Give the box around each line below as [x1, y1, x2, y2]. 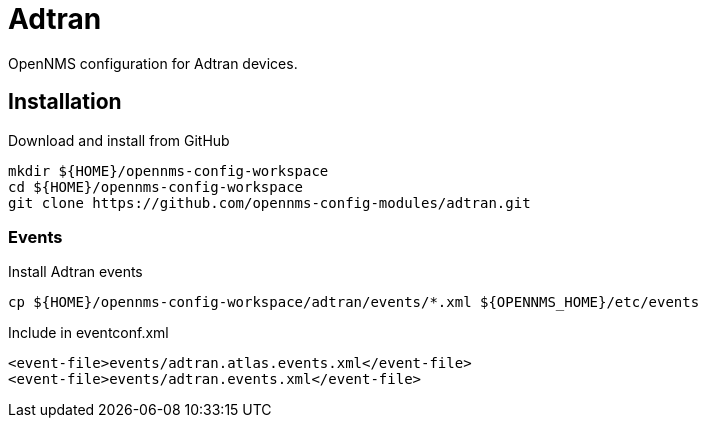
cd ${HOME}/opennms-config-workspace [8, 178, 304, 195]
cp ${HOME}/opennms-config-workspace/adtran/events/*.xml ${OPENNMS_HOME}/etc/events [8, 294, 700, 311]
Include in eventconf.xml [8, 324, 169, 342]
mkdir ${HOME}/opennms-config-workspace [8, 162, 329, 179]
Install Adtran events [8, 263, 143, 281]
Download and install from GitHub [8, 131, 230, 149]
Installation [8, 89, 122, 115]
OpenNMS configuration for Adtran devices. [8, 54, 298, 72]
